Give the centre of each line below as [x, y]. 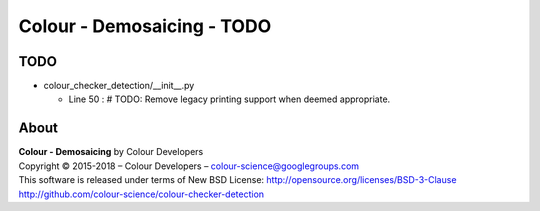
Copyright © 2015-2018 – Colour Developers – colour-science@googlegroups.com [189, 166]
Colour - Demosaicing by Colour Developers [111, 152]
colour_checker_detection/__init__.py [119, 86]
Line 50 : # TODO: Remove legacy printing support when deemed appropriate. [229, 99]
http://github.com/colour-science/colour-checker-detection [141, 194]
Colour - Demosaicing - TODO [145, 26]
